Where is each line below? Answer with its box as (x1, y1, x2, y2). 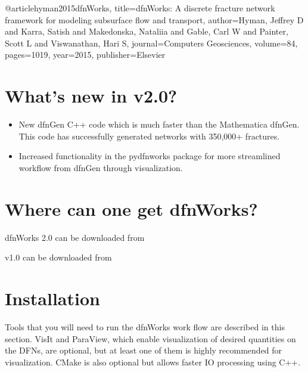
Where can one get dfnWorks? (5, 196, 258, 221)
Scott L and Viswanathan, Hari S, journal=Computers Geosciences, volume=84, (5, 36, 298, 49)
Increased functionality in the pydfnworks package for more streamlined (18, 150, 281, 162)
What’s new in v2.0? (5, 83, 178, 108)
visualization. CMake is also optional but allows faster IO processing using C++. (5, 355, 301, 368)
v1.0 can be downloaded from (5, 251, 112, 263)
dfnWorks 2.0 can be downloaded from (5, 231, 145, 243)
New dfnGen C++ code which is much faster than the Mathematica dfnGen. (18, 118, 300, 131)
